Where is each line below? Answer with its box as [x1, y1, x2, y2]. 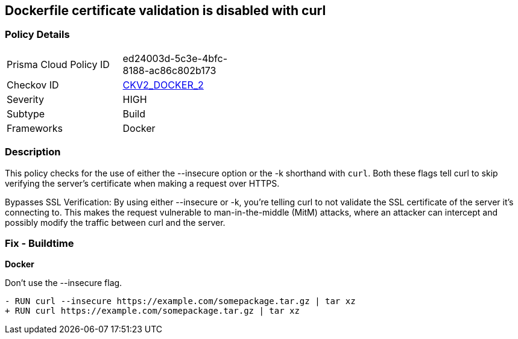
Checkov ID [7, 78, 59, 91]
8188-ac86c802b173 [122, 64, 216, 76]
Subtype [7, 107, 45, 120]
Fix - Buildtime [5, 237, 74, 249]
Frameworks [7, 122, 63, 134]
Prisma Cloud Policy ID [7, 58, 110, 70]
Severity [7, 93, 44, 105]
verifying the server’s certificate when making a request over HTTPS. [5, 178, 280, 188]
